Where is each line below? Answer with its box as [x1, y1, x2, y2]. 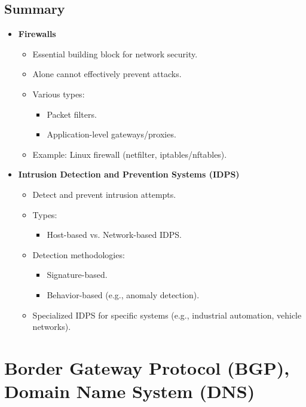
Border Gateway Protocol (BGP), [4, 355, 290, 380]
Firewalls [18, 27, 56, 40]
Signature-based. [47, 268, 108, 281]
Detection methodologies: [32, 248, 125, 261]
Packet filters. [47, 108, 97, 120]
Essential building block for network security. [32, 47, 198, 60]
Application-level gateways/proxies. [47, 128, 176, 140]
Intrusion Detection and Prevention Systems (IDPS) [18, 168, 240, 180]
